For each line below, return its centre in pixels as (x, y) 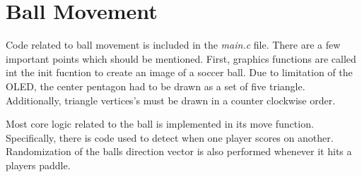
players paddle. (38, 165)
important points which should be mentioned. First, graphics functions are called (181, 58)
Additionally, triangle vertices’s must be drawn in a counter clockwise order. (171, 100)
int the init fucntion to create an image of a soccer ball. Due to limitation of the (179, 72)
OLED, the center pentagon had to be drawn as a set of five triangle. (156, 86)
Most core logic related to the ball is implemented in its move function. (160, 124)
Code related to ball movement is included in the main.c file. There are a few (173, 45)
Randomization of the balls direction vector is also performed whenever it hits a (179, 151)
